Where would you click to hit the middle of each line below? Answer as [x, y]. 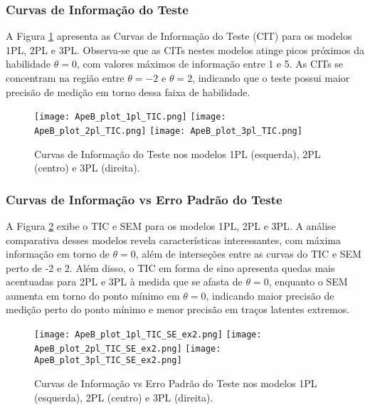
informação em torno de [58, 254]
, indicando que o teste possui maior [271, 78]
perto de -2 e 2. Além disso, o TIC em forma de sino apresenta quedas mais [170, 267]
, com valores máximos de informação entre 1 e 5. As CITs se [210, 64]
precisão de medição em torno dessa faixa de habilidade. [128, 91]
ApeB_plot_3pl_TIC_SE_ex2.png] [108, 361]
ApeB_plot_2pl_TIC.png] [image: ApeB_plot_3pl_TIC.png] [168, 131]
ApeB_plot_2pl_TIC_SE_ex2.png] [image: [128, 348]
